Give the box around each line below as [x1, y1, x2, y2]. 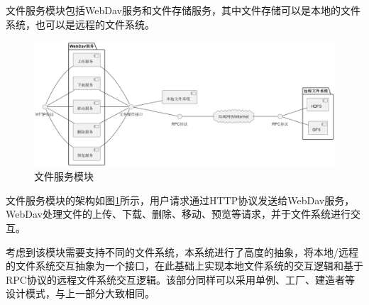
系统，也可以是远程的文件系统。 [6, 16, 155, 31]
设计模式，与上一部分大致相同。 [6, 286, 155, 301]
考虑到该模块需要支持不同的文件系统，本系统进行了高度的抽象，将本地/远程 [6, 244, 358, 259]
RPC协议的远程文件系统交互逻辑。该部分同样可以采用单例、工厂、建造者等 [6, 272, 355, 287]
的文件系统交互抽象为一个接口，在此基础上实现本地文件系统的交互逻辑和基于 [6, 258, 363, 273]
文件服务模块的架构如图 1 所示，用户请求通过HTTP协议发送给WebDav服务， [6, 192, 355, 207]
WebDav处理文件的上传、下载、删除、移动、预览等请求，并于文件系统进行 [6, 206, 351, 221]
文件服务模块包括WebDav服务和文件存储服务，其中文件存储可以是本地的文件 [6, 3, 360, 17]
